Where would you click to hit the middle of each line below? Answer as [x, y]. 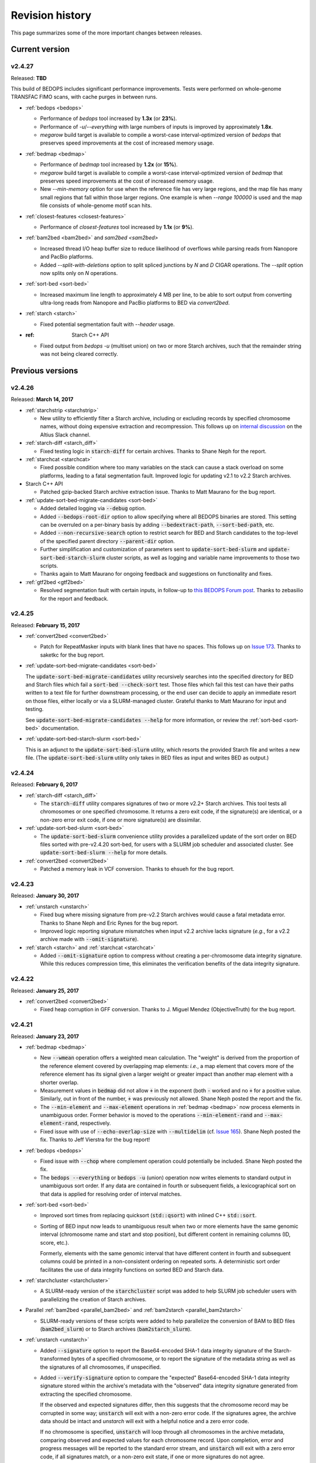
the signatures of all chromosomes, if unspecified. [100, 1367]
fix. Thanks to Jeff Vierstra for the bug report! [95, 1140]
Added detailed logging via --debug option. [93, 509]
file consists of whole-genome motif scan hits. [96, 205]
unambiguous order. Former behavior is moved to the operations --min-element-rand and [152, 1115]
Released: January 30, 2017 [45, 896]
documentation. [60, 728]
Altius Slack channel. [65, 435]
